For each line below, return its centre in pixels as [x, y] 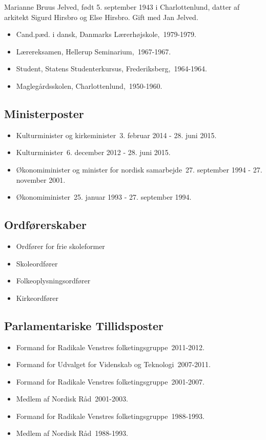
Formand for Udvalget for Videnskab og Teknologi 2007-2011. [113, 364]
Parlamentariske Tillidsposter [84, 325]
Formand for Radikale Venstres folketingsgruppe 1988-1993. [110, 416]
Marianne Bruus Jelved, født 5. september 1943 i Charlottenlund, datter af [122, 7]
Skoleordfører [37, 263]
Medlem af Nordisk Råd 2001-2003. [72, 399]
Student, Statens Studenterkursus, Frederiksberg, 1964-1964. [111, 69]
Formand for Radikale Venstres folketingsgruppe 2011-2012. [110, 347]
